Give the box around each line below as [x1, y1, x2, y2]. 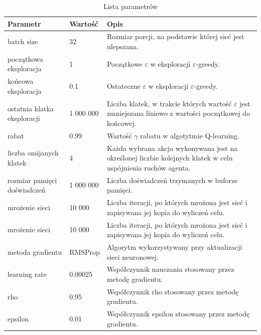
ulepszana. [106, 41, 139, 52]
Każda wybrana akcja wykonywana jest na [106, 142, 238, 153]
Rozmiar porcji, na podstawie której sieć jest [106, 31, 244, 42]
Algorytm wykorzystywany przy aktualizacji [106, 241, 242, 252]
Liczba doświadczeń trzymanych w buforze [106, 175, 238, 185]
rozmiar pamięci [8, 175, 57, 185]
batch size [8, 36, 38, 47]
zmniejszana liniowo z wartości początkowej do [106, 108, 250, 118]
